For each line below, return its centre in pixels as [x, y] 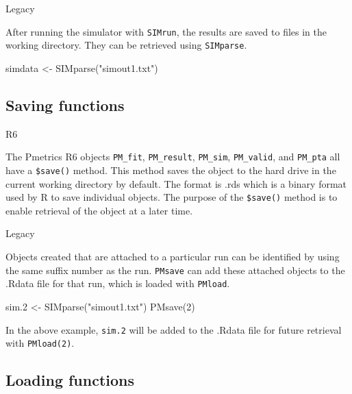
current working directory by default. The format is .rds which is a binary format [176, 183]
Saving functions [65, 104]
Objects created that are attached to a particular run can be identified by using [173, 257]
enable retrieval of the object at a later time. [99, 210]
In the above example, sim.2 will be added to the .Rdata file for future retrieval [174, 329]
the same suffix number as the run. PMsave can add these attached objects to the [175, 270]
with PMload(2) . [40, 343]
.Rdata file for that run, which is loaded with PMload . [118, 283]
